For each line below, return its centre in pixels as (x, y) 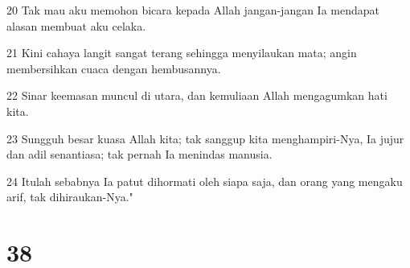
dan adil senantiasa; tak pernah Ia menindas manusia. (139, 154)
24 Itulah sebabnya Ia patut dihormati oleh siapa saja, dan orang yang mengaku (205, 181)
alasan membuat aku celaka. (76, 25)
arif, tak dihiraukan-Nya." (70, 197)
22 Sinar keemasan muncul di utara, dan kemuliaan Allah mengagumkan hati (197, 95)
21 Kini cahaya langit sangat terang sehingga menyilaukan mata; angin (182, 53)
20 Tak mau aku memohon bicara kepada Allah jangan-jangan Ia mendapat (193, 10)
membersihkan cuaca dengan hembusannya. (114, 68)
